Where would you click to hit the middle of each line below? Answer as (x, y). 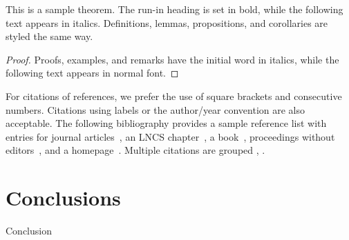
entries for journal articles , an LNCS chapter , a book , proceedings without (170, 136)
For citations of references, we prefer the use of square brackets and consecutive (174, 96)
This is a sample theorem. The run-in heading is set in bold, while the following (174, 9)
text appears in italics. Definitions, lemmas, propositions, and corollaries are (167, 22)
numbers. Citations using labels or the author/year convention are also (155, 109)
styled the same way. (49, 36)
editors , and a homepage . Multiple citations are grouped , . (135, 150)
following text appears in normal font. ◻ (92, 73)
